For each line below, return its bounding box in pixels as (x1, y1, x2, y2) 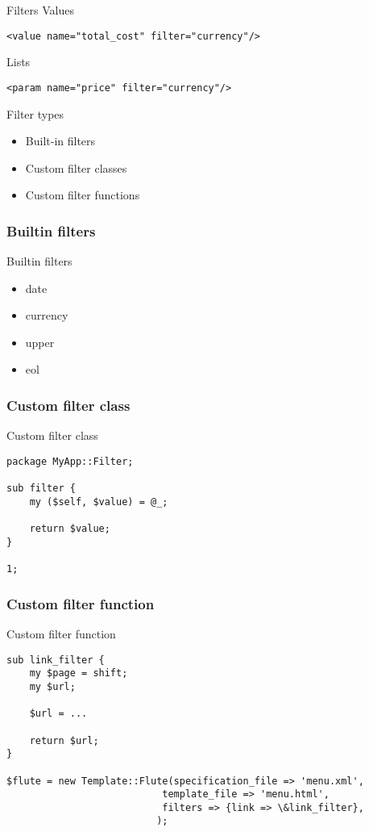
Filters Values (6, 2, 75, 18)
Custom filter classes (25, 159, 127, 176)
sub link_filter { (6, 654, 105, 666)
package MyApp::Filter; (6, 455, 134, 467)
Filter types (6, 105, 64, 122)
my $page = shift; (29, 667, 128, 679)
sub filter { (6, 483, 76, 495)
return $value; (29, 523, 110, 535)
